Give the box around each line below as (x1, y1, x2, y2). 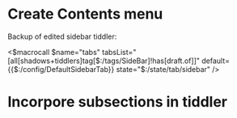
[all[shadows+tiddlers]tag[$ (7, 56, 100, 65)
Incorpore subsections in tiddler (7, 93, 228, 112)
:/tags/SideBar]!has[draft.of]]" (99, 56, 200, 65)
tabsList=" (101, 47, 137, 57)
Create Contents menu (7, 5, 163, 23)
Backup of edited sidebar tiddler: (7, 32, 117, 41)
